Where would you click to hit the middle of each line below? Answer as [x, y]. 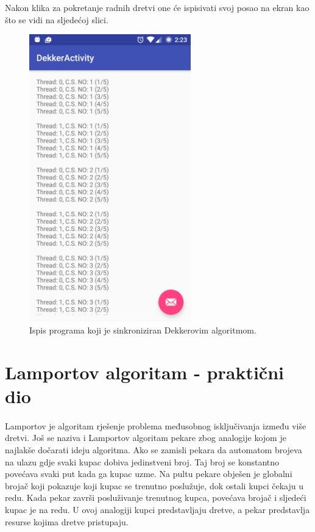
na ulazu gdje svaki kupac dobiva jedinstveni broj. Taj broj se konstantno [142, 461]
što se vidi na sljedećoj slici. [57, 19]
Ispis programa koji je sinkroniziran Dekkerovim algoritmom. [143, 330]
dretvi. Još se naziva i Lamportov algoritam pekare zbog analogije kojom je [146, 438]
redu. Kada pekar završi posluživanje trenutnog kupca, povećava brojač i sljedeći [156, 497]
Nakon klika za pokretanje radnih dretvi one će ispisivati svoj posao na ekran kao [157, 7]
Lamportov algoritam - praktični [144, 372]
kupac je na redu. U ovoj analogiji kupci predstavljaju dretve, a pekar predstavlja [157, 510]
